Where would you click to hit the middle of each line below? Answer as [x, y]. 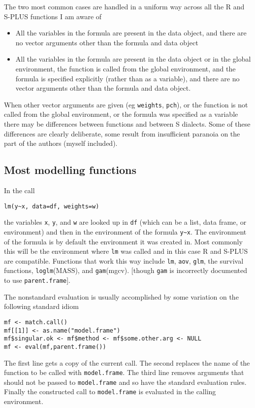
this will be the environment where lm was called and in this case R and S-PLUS [126, 251]
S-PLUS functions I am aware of [53, 16]
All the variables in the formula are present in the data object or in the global [133, 59]
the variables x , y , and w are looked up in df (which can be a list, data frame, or [125, 222]
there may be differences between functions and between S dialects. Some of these [127, 124]
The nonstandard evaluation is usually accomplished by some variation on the [121, 296]
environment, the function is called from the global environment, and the [126, 68]
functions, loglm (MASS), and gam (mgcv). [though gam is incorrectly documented [126, 270]
